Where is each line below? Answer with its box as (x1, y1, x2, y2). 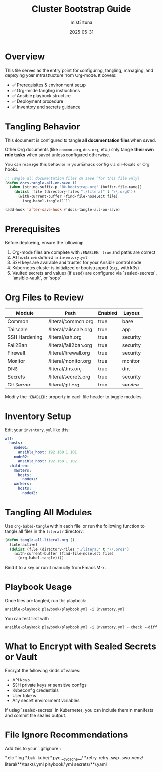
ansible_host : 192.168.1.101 (17, 450, 77, 455)
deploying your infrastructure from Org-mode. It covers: (5, 72, 117, 78)
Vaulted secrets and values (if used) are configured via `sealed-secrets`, (12, 270, 157, 276)
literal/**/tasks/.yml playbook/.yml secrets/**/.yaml (5, 761, 107, 767)
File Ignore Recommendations (5, 729, 128, 740)
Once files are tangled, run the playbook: (5, 598, 87, 604)
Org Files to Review (5, 292, 84, 303)
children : (9, 463, 29, 468)
